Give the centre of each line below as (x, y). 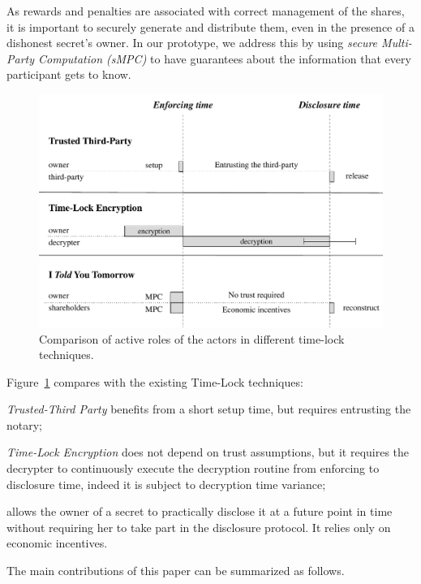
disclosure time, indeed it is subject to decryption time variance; (166, 484)
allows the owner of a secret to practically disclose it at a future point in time (200, 511)
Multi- (397, 43)
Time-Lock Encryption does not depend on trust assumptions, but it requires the (208, 452)
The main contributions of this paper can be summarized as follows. (176, 571)
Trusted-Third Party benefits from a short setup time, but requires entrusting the (209, 409)
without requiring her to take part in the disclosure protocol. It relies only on (199, 527)
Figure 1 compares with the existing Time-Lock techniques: (155, 381)
